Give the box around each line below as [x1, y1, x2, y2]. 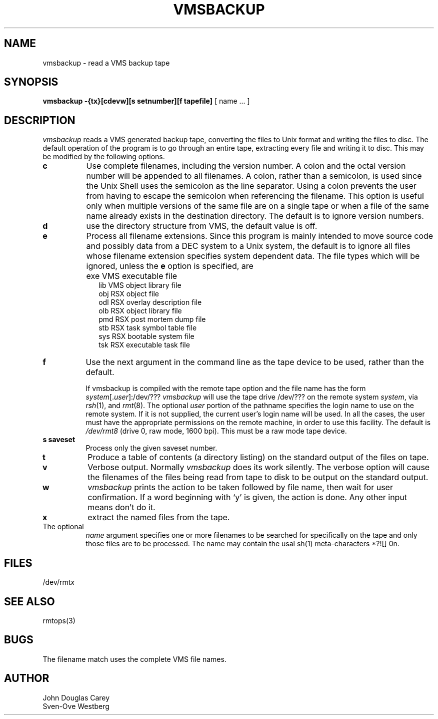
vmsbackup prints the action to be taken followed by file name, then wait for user [87, 482, 393, 493]
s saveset [42, 435, 75, 444]
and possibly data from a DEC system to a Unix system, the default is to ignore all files [86, 241, 410, 251]
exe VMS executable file [86, 271, 177, 281]
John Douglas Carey [42, 693, 110, 702]
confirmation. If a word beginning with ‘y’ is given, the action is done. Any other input [87, 492, 407, 503]
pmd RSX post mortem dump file [98, 315, 206, 324]
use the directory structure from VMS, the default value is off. [86, 221, 317, 231]
